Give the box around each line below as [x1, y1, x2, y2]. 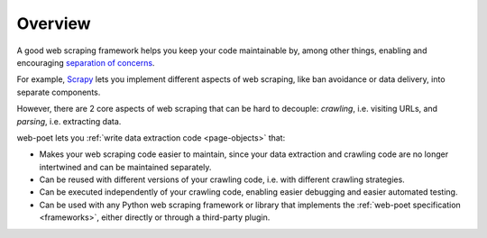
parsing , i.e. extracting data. [16, 115, 122, 126]
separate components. [16, 87, 101, 97]
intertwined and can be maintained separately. [39, 161, 212, 172]
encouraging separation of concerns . [16, 57, 155, 68]
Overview [16, 14, 91, 33]
